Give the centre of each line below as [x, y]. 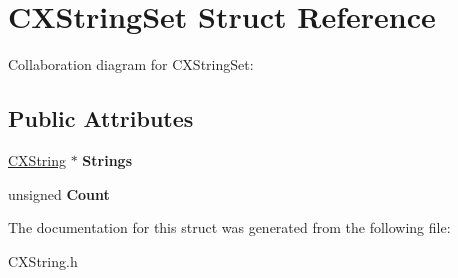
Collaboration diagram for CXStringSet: [131, 64]
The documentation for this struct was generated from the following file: [229, 227]
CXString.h [43, 260]
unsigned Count [59, 193]
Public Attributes [101, 118]
